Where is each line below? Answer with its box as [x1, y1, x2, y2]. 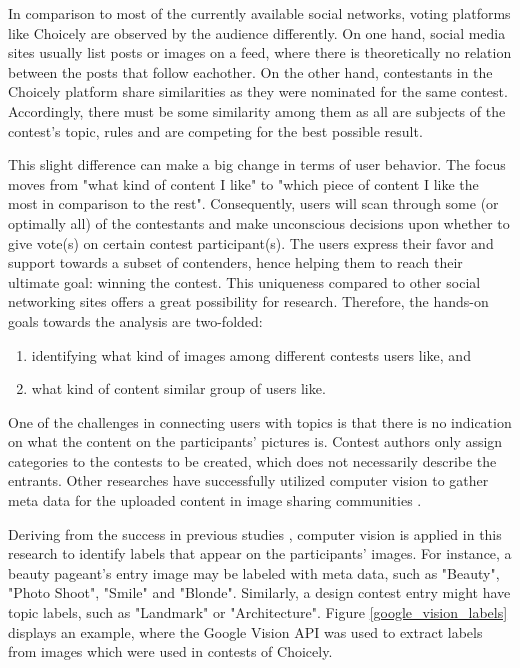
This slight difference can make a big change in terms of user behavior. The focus [8, 154, 506, 175]
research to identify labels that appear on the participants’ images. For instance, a [8, 543, 512, 564]
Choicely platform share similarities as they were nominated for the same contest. [8, 81, 508, 102]
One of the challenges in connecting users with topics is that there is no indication [8, 411, 512, 432]
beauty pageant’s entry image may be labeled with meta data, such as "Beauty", [8, 562, 500, 583]
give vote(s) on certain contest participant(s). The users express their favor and [8, 232, 494, 253]
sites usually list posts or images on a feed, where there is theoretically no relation [8, 42, 512, 63]
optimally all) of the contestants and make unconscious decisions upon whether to [8, 212, 510, 233]
